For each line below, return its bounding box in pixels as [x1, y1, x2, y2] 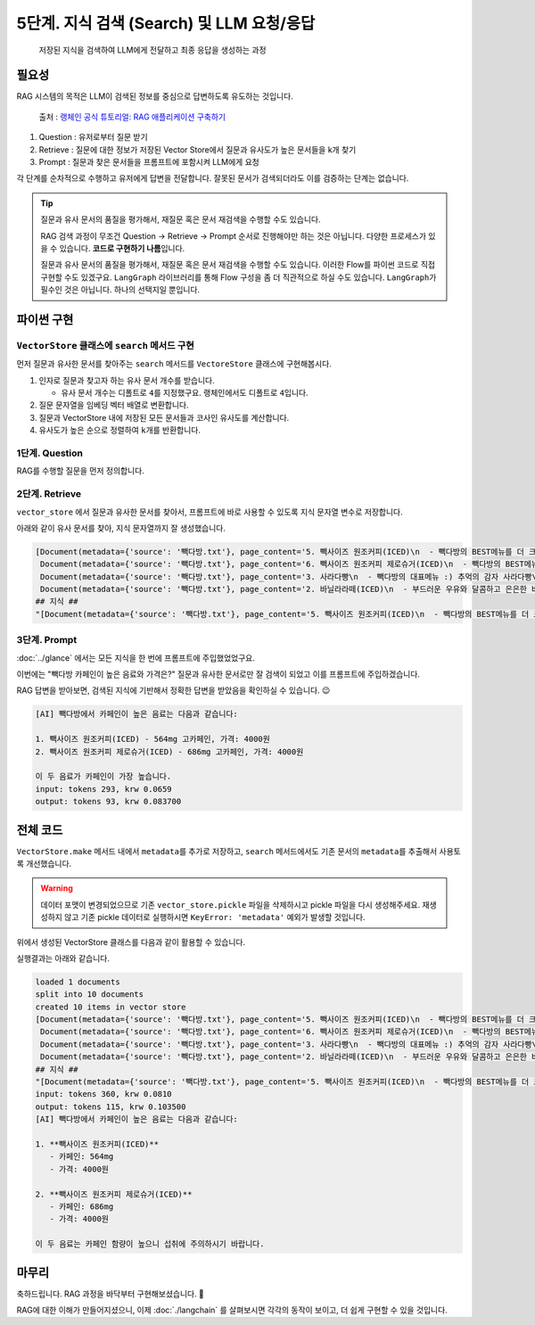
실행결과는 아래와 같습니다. [16, 952, 111, 963]
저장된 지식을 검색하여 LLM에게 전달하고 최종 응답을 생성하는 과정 [38, 45, 267, 55]
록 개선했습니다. [16, 858, 72, 868]
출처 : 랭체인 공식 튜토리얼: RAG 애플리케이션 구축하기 [38, 111, 226, 122]
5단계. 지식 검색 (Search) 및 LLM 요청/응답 [16, 13, 316, 33]
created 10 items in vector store [35, 1001, 186, 1012]
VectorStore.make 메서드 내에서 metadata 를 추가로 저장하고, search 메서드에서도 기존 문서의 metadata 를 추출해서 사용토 [16, 845, 461, 856]
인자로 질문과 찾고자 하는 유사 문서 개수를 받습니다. [38, 374, 215, 385]
